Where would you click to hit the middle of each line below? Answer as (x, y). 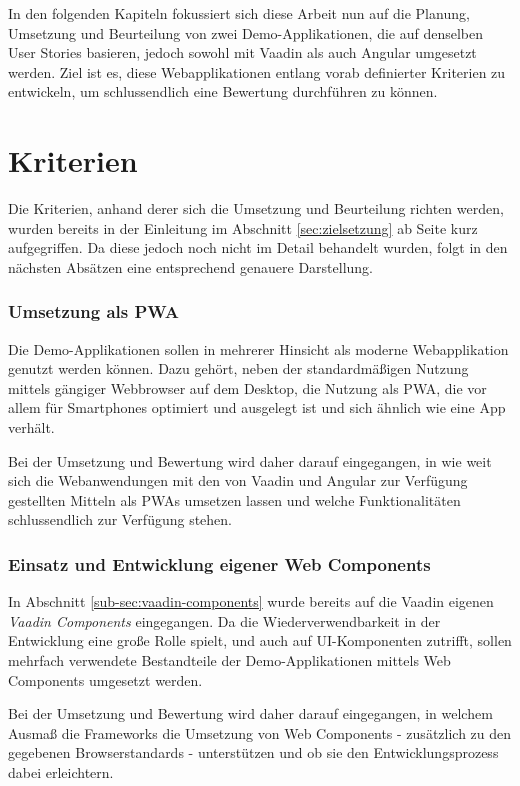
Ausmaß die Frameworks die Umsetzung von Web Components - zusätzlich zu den (260, 732)
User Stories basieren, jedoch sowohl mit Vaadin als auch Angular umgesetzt (242, 52)
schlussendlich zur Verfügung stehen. (120, 519)
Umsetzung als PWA (93, 311)
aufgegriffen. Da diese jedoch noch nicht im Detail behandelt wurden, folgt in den (258, 247)
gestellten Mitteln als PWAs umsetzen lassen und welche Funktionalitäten (234, 499)
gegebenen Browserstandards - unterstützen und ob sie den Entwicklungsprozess (253, 752)
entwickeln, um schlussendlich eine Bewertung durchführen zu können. (223, 91)
